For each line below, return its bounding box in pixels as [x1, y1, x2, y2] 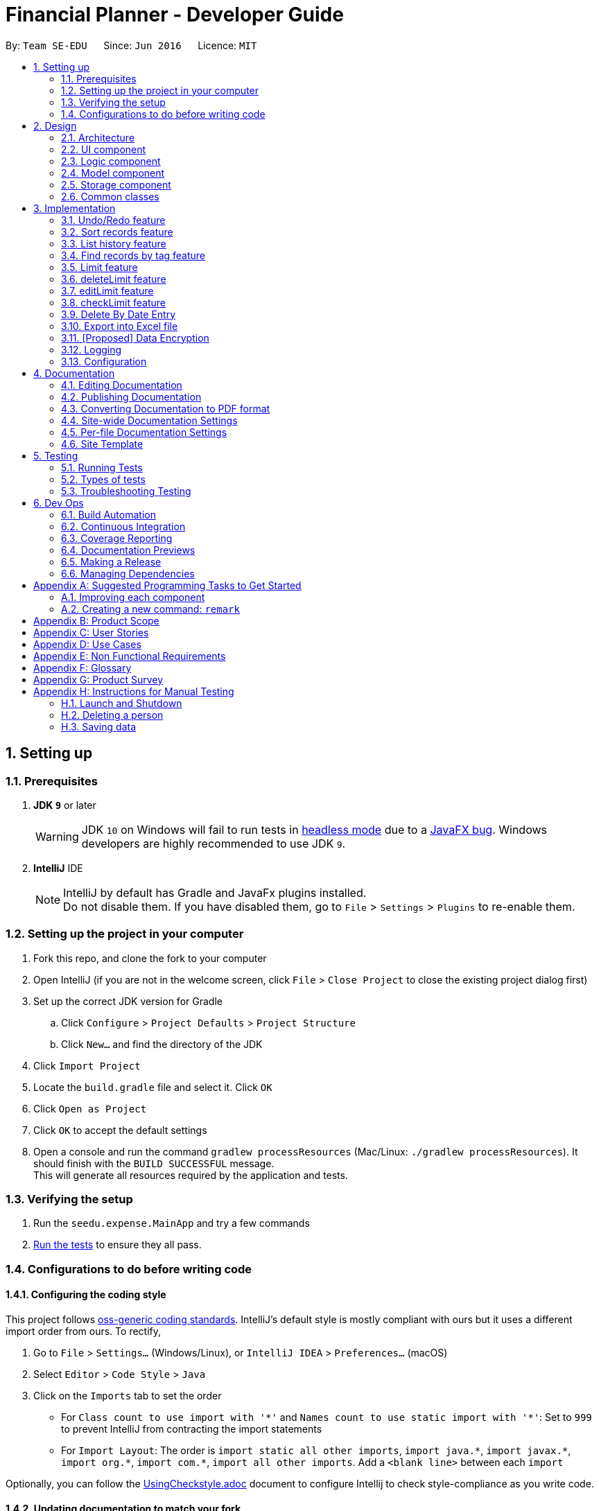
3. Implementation [33, 202, 116, 214]
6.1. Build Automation [61, 508, 156, 521]
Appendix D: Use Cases [33, 638, 141, 650]
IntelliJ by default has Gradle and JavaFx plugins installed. [63, 885, 367, 900]
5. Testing [33, 449, 78, 462]
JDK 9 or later [33, 798, 96, 811]
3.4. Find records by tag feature [61, 249, 206, 261]
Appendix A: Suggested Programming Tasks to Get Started [33, 579, 302, 591]
